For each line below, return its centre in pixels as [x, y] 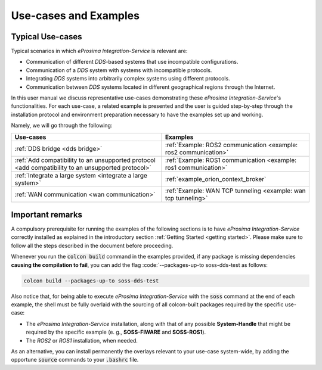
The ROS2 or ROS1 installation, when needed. [82, 340]
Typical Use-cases [47, 37]
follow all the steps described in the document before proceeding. [92, 245]
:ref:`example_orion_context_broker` [216, 179]
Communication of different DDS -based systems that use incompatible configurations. [132, 62]
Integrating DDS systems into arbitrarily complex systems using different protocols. [128, 79]
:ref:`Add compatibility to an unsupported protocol [85, 160]
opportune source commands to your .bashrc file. [75, 360]
